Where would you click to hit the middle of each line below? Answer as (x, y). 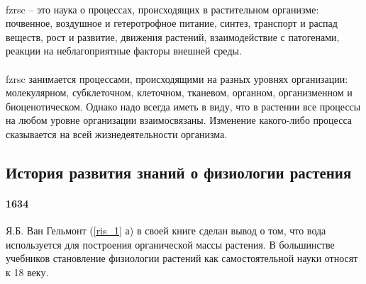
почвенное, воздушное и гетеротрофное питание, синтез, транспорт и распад (172, 23)
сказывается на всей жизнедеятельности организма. (117, 134)
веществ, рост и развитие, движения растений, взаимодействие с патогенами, (173, 36)
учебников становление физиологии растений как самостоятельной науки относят (182, 258)
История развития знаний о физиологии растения (179, 172)
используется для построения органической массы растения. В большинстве (170, 244)
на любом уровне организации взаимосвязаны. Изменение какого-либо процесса (179, 120)
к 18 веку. (27, 272)
